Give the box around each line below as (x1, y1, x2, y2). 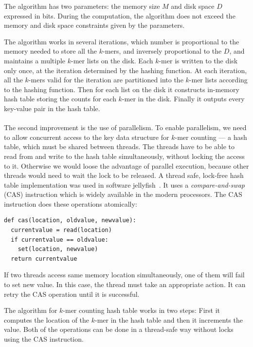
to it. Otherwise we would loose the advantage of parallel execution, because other (4, 160, 249, 171)
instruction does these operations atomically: (4, 198, 137, 209)
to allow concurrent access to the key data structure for (4, 132, 169, 142)
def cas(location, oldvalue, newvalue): (4, 217, 137, 224)
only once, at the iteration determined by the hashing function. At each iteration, (4, 65, 247, 75)
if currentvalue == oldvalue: (11, 236, 108, 243)
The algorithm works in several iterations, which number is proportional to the (4, 36, 239, 46)
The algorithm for (4, 305, 57, 315)
